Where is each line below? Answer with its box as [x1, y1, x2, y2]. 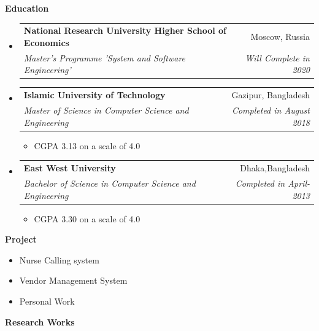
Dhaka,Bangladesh [240, 162, 310, 174]
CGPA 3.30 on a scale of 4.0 [34, 212, 140, 225]
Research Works [5, 315, 75, 328]
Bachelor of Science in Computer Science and [23, 176, 196, 189]
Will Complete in [245, 51, 310, 64]
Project [5, 233, 37, 246]
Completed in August [231, 104, 310, 117]
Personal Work [19, 295, 75, 307]
